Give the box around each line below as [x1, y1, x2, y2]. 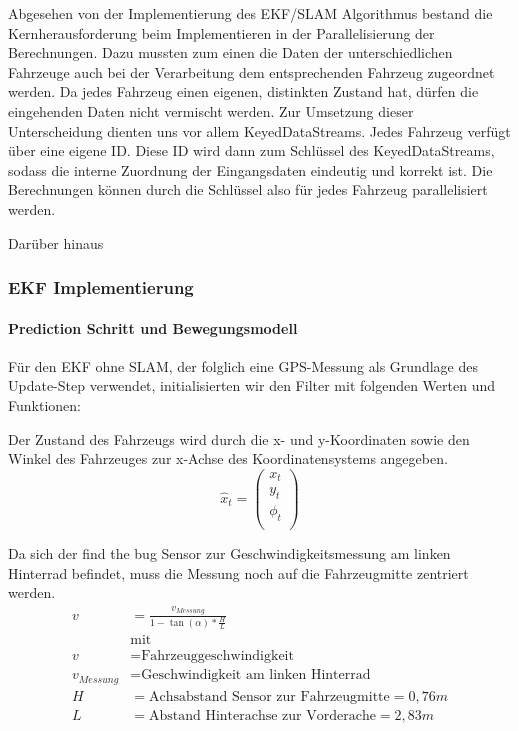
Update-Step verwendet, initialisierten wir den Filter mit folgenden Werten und [8, 375, 496, 396]
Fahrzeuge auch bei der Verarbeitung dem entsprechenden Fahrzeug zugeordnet [8, 61, 495, 82]
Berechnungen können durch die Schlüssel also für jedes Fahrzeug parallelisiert [8, 179, 488, 200]
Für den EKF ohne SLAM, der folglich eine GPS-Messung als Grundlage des [8, 355, 478, 376]
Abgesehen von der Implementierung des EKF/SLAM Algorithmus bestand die [8, 3, 493, 23]
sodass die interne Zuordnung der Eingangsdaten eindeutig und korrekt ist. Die [8, 159, 493, 180]
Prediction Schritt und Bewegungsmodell [8, 317, 298, 338]
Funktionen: [8, 394, 81, 415]
